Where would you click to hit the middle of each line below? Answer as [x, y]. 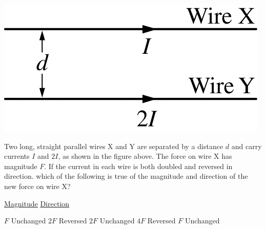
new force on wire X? [37, 186]
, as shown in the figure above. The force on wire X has [145, 156]
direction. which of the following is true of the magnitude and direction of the [126, 176]
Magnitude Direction [37, 203]
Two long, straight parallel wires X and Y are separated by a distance [114, 146]
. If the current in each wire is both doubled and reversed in [138, 166]
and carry [247, 146]
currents [17, 156]
